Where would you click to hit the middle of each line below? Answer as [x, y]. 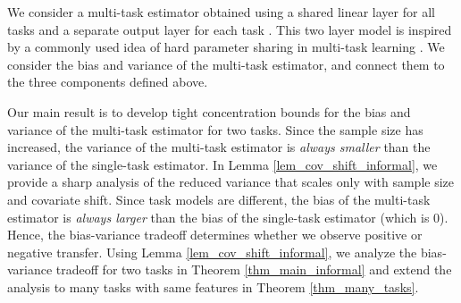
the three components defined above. [108, 82]
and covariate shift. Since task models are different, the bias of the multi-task [219, 199]
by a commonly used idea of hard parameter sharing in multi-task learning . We [226, 47]
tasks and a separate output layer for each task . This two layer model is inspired [230, 29]
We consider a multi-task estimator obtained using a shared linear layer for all [221, 12]
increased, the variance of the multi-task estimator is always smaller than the [219, 147]
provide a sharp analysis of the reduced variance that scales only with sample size [230, 182]
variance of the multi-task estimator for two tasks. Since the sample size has [215, 129]
